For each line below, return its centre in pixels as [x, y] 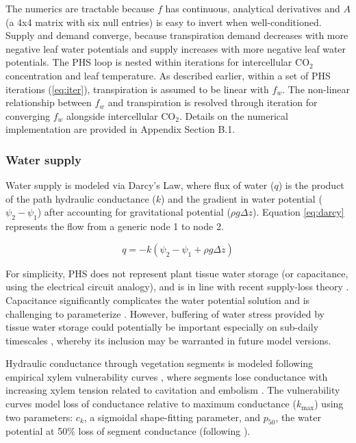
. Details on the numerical [233, 115]
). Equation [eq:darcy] [298, 212]
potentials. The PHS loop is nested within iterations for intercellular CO [158, 62]
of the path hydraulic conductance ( [81, 198]
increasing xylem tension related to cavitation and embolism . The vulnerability [173, 390]
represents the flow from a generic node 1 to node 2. [115, 226]
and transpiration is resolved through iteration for [213, 102]
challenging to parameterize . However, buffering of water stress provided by [165, 313]
